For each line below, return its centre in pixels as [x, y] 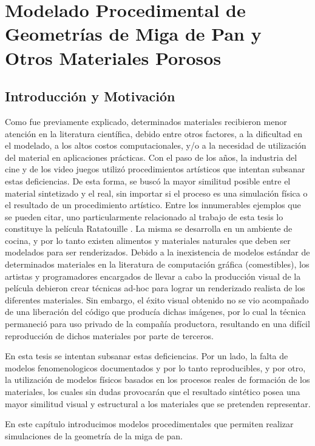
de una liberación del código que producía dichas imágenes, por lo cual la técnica [155, 312]
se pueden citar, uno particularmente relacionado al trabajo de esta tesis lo [144, 216]
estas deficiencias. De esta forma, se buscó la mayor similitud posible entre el [148, 181]
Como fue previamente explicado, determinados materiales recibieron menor [146, 121]
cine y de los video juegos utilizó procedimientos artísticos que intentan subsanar [155, 169]
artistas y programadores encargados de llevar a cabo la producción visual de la [153, 276]
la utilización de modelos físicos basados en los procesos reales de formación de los [157, 380]
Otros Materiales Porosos [113, 57]
